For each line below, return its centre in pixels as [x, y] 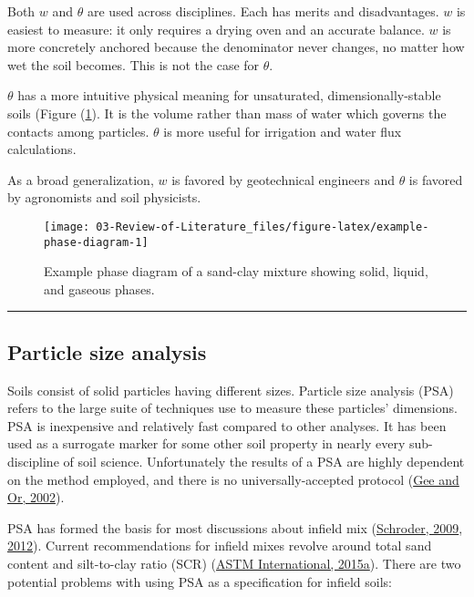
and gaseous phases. [99, 288]
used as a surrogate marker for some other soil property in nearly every [206, 443]
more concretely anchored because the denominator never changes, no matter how [236, 47]
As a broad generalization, [81, 179]
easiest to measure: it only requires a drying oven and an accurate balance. [216, 29]
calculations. [42, 149]
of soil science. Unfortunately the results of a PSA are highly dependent [264, 462]
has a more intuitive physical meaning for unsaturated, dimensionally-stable [229, 95]
